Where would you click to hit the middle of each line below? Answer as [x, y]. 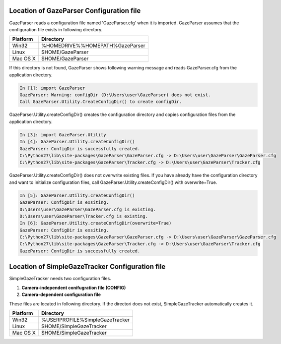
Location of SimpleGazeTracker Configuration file [87, 267]
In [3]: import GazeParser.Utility [63, 135]
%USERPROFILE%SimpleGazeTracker [86, 320]
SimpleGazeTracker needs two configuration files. [60, 279]
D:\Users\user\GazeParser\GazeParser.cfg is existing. [88, 209]
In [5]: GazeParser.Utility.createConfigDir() [77, 195]
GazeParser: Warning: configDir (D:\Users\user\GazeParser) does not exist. [115, 95]
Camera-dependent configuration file [61, 294]
